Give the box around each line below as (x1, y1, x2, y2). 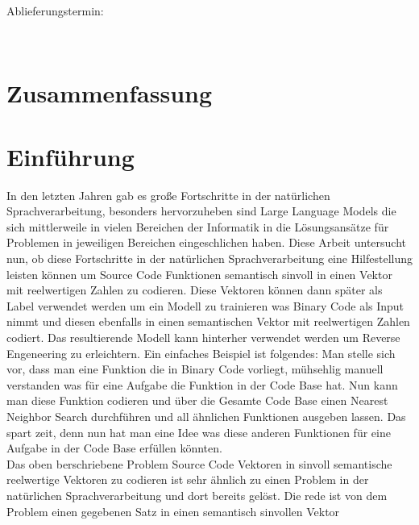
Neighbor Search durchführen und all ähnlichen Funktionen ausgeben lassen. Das (6, 408, 406, 424)
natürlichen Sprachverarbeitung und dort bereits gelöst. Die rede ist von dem (6, 486, 388, 503)
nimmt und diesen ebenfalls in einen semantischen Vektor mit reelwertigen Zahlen (6, 313, 410, 330)
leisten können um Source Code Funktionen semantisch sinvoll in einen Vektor (6, 265, 392, 282)
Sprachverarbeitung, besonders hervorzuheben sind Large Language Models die (6, 202, 396, 219)
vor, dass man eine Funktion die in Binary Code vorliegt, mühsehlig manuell (6, 360, 384, 377)
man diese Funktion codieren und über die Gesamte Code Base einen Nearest (6, 392, 388, 409)
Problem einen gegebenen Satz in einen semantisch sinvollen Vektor (6, 502, 340, 519)
